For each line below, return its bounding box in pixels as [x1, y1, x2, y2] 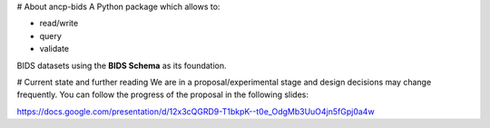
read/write [39, 18, 79, 29]
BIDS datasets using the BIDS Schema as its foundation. [16, 60, 227, 71]
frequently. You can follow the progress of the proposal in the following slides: [16, 89, 309, 100]
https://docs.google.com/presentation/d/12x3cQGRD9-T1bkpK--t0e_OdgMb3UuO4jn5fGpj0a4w [16, 105, 376, 117]
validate [39, 44, 70, 54]
